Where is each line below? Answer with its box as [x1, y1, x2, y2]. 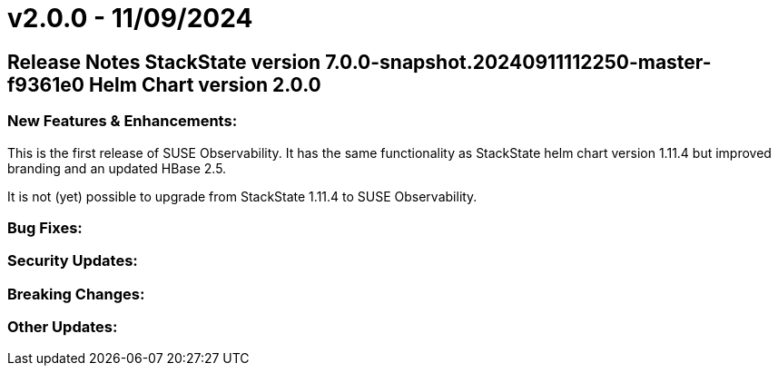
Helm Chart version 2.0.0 [88, 73, 321, 96]
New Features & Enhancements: [7, 112, 238, 131]
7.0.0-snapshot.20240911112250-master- [325, 50, 712, 74]
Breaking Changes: [7, 284, 145, 303]
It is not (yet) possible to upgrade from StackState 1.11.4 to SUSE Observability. [7, 188, 478, 204]
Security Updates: [7, 251, 138, 270]
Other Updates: [7, 318, 118, 337]
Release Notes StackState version [7, 50, 321, 74]
